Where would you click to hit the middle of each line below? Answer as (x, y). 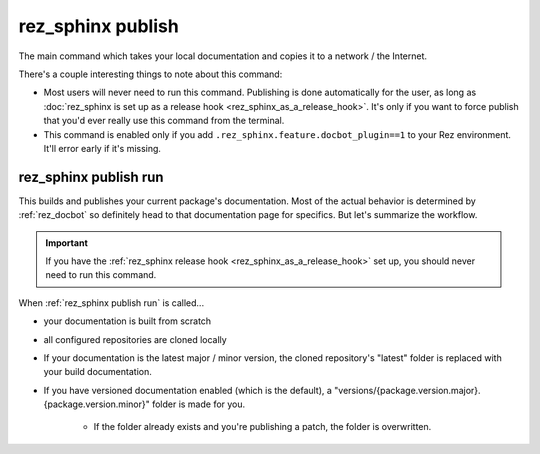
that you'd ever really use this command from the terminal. (164, 121)
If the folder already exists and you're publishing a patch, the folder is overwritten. (262, 427)
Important (67, 242)
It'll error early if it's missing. (102, 148)
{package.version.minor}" (96, 404)
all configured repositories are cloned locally (135, 339)
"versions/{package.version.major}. (407, 390)
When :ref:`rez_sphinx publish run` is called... (111, 302)
